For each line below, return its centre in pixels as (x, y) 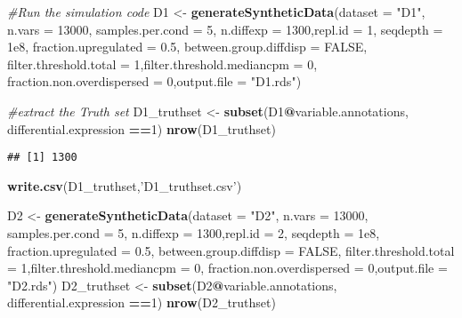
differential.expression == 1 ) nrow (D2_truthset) (142, 302)
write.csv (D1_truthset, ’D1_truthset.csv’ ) (125, 185)
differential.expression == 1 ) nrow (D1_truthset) (142, 128)
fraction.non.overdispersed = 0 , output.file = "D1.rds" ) (154, 81)
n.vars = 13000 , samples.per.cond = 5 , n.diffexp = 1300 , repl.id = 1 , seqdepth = (225, 29)
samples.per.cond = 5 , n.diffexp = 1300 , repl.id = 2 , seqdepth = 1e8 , (194, 233)
